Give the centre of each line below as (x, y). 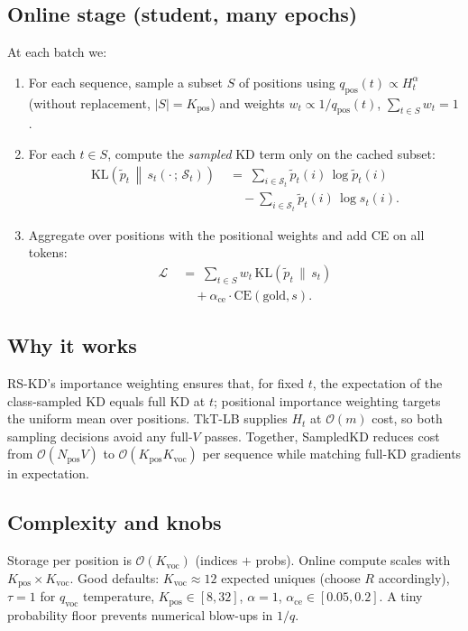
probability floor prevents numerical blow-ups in (140, 615)
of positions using (287, 82)
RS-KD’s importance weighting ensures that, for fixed (156, 382)
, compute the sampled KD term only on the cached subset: (271, 153)
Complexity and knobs (115, 522)
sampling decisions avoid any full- (100, 436)
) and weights (248, 102)
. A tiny (401, 596)
